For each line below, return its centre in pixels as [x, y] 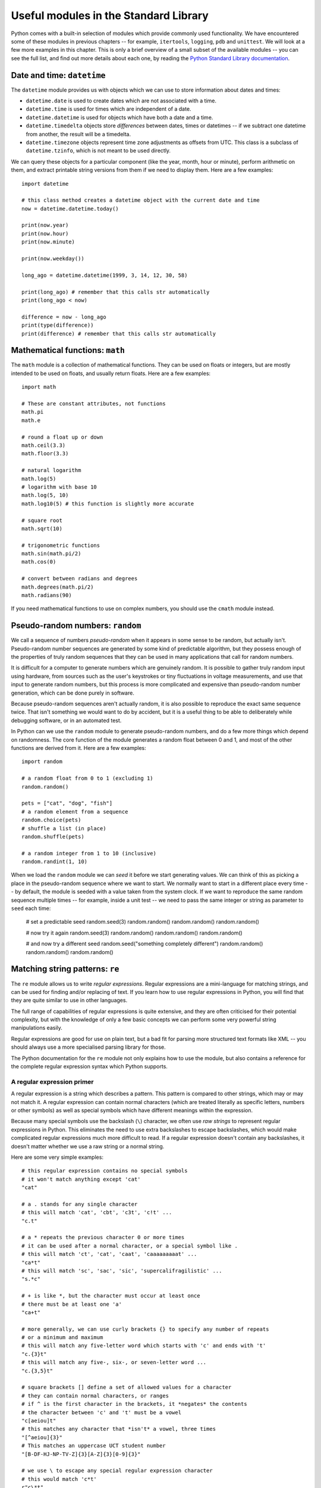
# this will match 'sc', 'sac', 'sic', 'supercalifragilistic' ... [122, 1270]
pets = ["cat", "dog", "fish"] [67, 803]
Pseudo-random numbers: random [76, 626]
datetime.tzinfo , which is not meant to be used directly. [98, 151]
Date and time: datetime [59, 75]
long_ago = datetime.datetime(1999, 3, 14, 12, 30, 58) [105, 275]
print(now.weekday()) [53, 259]
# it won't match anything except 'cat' [81, 1179]
